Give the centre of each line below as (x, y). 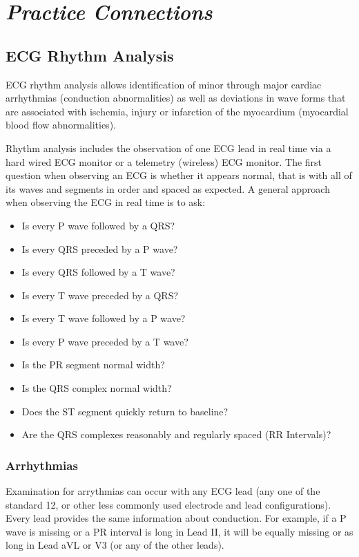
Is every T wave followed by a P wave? (104, 318)
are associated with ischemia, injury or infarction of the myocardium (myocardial (177, 111)
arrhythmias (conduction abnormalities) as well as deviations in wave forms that (176, 98)
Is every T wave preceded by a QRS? (100, 295)
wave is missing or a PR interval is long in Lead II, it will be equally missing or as (179, 531)
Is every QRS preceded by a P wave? (100, 248)
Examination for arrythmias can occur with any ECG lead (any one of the (163, 491)
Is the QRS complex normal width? (97, 388)
